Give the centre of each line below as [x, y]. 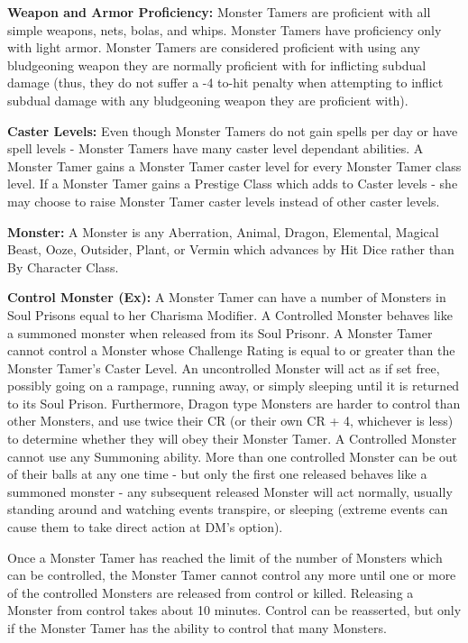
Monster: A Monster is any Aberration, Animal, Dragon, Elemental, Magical [223, 231]
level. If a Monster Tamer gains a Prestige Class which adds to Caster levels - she [233, 184]
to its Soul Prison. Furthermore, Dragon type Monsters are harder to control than [234, 403]
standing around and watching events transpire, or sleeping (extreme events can [228, 509]
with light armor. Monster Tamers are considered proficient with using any [214, 47]
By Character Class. [63, 266]
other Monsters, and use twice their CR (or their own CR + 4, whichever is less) [230, 421]
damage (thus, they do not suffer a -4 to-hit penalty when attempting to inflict [225, 83]
